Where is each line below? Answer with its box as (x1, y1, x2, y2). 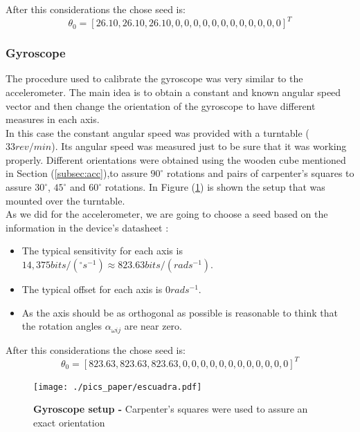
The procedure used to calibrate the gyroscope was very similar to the (6, 71, 303, 86)
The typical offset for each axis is (21, 282, 163, 297)
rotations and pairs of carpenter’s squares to (167, 166, 354, 180)
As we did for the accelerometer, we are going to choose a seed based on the (6, 207, 328, 221)
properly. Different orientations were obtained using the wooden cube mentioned (6, 152, 346, 167)
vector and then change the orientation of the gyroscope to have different (6, 98, 316, 113)
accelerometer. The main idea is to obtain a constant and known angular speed (6, 84, 341, 99)
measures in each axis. (6, 112, 100, 126)
